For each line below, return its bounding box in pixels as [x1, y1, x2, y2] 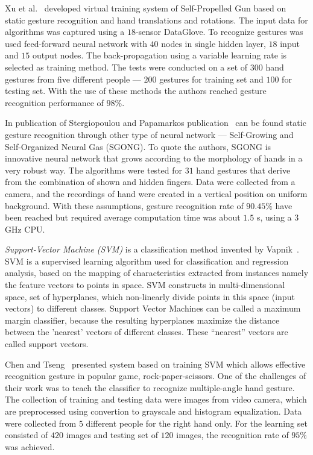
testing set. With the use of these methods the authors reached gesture [5, 84, 267, 97]
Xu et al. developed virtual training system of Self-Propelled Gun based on [5, 2, 286, 14]
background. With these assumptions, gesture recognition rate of [5, 199, 244, 212]
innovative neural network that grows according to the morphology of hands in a [5, 152, 303, 165]
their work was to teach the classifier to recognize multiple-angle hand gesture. [5, 381, 295, 394]
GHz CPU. [5, 222, 45, 235]
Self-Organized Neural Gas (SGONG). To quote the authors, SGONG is [5, 140, 271, 152]
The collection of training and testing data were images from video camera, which [5, 393, 307, 406]
